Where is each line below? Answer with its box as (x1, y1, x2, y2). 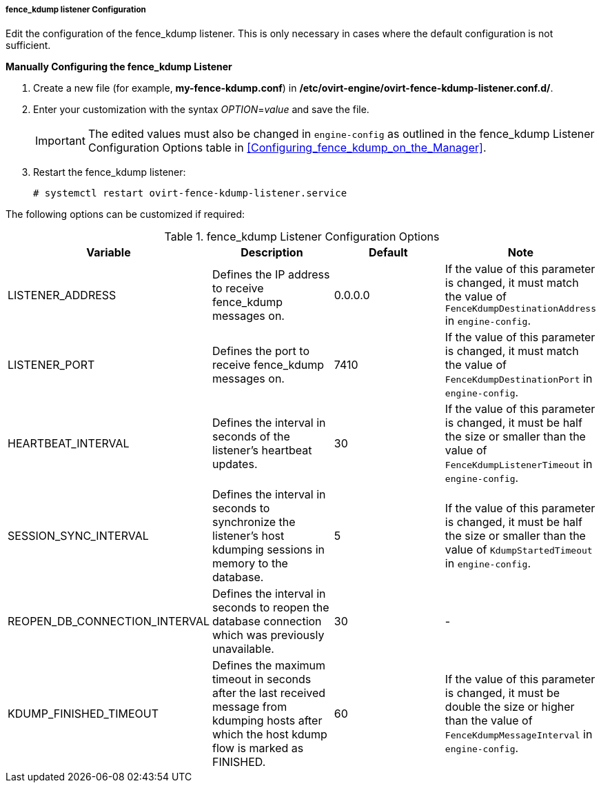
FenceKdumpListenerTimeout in (445, 457, 593, 472)
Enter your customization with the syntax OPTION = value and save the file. (33, 103, 369, 116)
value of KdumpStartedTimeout (445, 543, 593, 557)
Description (241, 245, 303, 260)
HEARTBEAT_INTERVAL (8, 436, 130, 451)
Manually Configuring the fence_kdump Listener (6, 61, 232, 73)
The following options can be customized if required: (6, 208, 245, 221)
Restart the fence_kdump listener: (33, 166, 186, 179)
